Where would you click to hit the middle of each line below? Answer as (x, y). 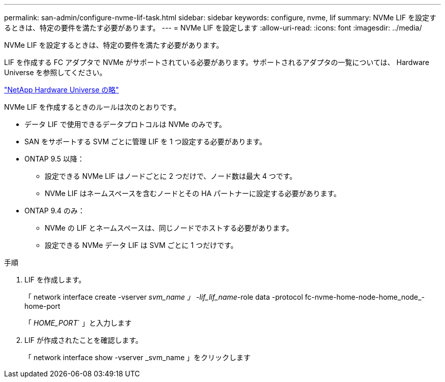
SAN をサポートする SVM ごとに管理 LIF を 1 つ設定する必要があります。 (146, 141)
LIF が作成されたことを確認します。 (84, 340)
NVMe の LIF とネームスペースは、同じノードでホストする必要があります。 (169, 228)
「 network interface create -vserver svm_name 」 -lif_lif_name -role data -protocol (164, 297)
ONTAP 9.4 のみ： (55, 211)
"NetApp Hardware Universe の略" (62, 90)
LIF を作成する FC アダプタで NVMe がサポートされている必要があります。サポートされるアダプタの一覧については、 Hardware (217, 62)
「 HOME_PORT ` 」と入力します (78, 323)
